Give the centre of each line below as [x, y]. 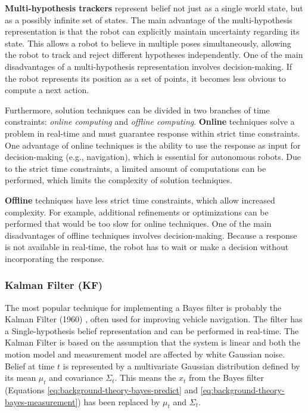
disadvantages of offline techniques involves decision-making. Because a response [151, 235]
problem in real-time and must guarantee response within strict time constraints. [153, 133]
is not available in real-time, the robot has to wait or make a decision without [147, 247]
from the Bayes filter [226, 377]
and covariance [76, 377]
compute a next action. [47, 90]
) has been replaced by [119, 401]
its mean [21, 377]
